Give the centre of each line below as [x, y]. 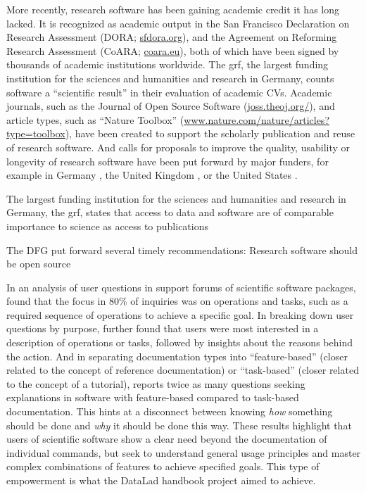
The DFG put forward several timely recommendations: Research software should [182, 250]
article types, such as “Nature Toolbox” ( [95, 119]
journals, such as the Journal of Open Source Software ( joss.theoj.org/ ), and [171, 106]
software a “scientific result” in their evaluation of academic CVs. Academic [169, 92]
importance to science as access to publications [107, 226]
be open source [39, 264]
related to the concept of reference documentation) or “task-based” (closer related [183, 370]
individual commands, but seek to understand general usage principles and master [184, 452]
